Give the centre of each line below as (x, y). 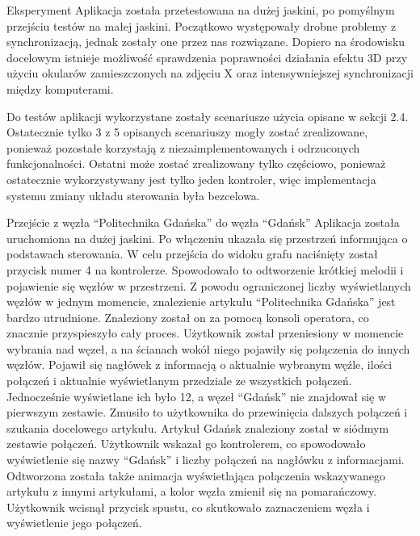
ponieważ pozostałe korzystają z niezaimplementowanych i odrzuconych (183, 147)
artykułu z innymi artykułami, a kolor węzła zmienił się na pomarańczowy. (192, 491)
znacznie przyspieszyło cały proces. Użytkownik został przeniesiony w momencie (205, 333)
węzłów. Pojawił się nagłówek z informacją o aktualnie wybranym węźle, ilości (199, 364)
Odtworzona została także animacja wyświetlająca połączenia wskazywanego (196, 475)
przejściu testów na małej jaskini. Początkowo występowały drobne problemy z (202, 25)
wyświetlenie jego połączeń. (74, 523)
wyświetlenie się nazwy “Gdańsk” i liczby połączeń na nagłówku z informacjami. (206, 460)
